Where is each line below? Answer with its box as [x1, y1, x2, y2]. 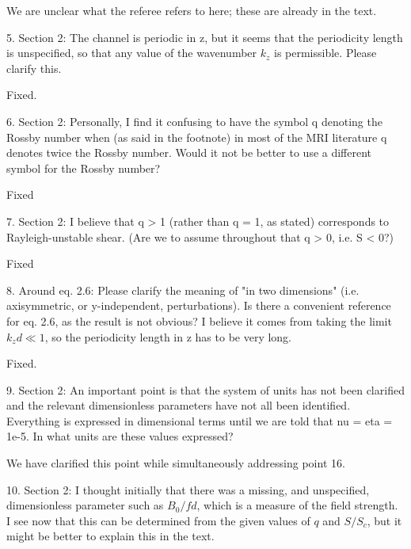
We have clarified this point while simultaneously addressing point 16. [6, 455, 345, 471]
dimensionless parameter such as [6, 497, 164, 513]
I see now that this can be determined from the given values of [6, 512, 310, 528]
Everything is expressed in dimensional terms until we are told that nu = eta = [6, 412, 393, 429]
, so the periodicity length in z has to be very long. [44, 328, 292, 345]
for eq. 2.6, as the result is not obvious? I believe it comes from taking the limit [6, 312, 392, 329]
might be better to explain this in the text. [6, 528, 215, 544]
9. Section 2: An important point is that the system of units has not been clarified [6, 381, 405, 398]
